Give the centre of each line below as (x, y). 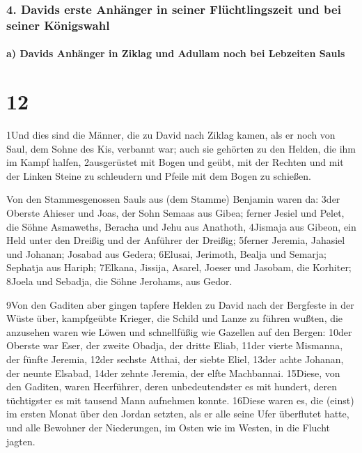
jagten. (21, 441)
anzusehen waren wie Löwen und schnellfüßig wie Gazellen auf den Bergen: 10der (179, 331)
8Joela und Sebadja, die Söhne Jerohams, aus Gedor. (119, 281)
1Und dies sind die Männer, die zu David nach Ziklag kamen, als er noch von (171, 135)
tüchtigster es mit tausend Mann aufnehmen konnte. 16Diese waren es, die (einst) (180, 400)
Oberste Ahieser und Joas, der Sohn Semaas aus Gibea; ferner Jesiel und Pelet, (175, 213)
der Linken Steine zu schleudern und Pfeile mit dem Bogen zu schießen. (159, 175)
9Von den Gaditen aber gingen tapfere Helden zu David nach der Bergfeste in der (180, 304)
